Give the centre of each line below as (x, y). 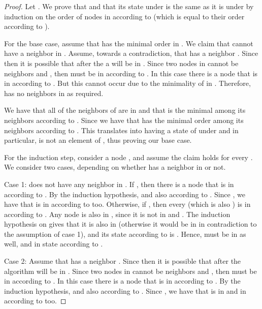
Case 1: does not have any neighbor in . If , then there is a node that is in (119, 184)
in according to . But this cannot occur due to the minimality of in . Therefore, (127, 83)
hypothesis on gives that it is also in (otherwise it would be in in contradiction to (130, 224)
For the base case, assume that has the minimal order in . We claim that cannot (129, 43)
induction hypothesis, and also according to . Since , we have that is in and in (125, 290)
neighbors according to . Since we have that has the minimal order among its (124, 120)
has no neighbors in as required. (54, 93)
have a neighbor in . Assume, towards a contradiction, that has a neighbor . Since (131, 53)
